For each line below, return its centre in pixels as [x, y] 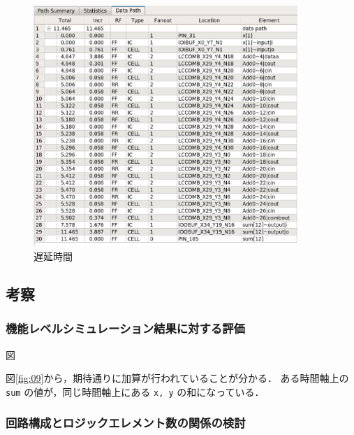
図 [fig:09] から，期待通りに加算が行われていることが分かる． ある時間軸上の [177, 378]
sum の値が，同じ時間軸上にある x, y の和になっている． [135, 391]
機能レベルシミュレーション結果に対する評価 [125, 328]
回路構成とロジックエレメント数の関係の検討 [126, 423]
